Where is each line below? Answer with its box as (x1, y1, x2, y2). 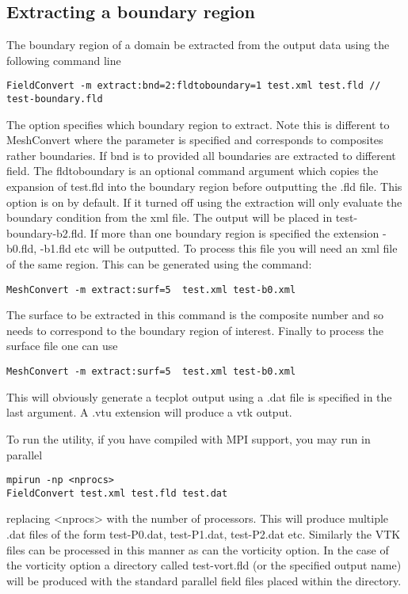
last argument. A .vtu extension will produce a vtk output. (6, 404, 292, 421)
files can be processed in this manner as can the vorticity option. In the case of (6, 541, 389, 558)
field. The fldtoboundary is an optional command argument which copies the (6, 162, 379, 179)
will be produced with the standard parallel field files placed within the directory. (6, 572, 402, 588)
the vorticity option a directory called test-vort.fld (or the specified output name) (6, 557, 402, 573)
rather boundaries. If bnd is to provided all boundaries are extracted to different (6, 147, 396, 163)
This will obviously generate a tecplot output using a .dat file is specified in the (6, 388, 392, 405)
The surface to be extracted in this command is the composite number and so (6, 307, 384, 323)
